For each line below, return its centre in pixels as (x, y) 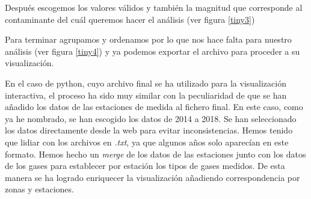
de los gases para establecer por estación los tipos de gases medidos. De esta (145, 166)
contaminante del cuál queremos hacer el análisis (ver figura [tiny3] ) (130, 19)
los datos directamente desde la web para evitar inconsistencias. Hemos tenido (149, 130)
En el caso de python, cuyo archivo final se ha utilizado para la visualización (146, 83)
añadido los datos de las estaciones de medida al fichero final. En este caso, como (154, 107)
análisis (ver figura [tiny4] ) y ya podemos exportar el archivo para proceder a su (152, 51)
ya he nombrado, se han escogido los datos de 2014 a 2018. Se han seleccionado (151, 118)
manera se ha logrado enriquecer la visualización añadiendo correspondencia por (152, 177)
